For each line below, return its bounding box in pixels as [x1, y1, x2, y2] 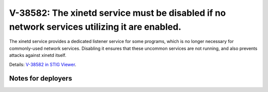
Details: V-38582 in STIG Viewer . [9, 61, 76, 67]
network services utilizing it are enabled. [9, 21, 182, 32]
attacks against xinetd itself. [9, 52, 67, 58]
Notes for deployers [9, 74, 72, 83]
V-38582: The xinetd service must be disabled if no [9, 7, 226, 18]
